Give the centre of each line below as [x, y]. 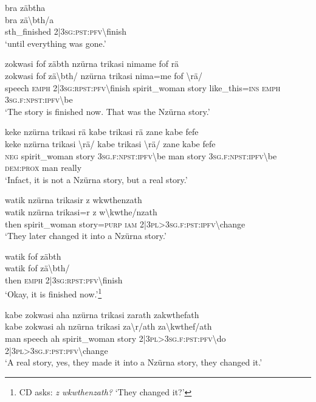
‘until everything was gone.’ [56, 43]
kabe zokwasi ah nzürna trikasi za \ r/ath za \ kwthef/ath [108, 326]
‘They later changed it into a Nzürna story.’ [86, 236]
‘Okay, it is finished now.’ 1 [53, 293]
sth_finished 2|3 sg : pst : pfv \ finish [66, 31]
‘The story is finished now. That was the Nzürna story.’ [108, 111]
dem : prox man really [43, 168]
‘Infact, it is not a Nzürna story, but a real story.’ [96, 179]
